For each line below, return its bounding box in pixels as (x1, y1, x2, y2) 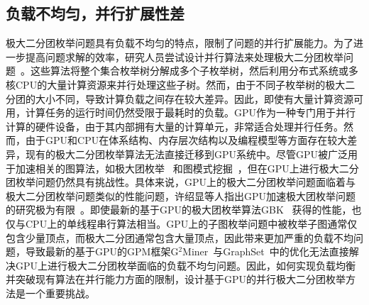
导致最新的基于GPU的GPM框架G (25, 244, 179, 259)
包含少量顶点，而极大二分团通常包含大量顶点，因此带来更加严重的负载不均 (6, 230, 353, 245)
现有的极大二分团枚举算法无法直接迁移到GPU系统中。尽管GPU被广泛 (25, 146, 348, 161)
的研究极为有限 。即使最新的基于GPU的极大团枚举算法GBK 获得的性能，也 (6, 202, 362, 217)
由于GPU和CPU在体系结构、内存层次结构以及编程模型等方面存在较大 (25, 133, 348, 148)
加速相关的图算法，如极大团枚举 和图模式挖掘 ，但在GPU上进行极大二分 (15, 160, 359, 175)
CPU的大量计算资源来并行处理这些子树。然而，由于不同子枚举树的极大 (15, 77, 346, 91)
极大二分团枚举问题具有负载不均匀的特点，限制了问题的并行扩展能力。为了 (6, 35, 353, 50)
